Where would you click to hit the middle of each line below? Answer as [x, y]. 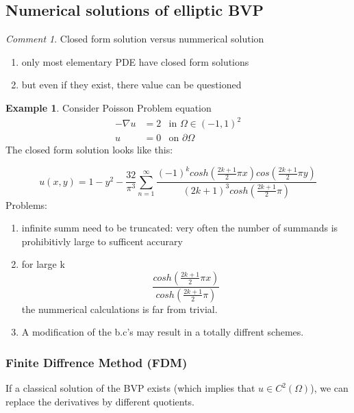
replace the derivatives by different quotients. [100, 401]
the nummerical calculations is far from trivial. [119, 309]
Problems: [26, 204]
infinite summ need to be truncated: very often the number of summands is [180, 228]
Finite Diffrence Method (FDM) [97, 362]
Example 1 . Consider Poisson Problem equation [109, 107]
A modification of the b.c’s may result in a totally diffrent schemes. [163, 332]
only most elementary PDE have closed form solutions [135, 61]
